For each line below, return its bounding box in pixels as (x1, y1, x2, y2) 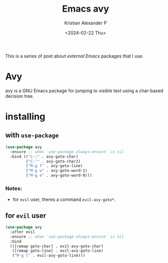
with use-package (5, 131, 59, 140)
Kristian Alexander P (64, 20, 107, 26)
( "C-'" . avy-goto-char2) (25, 159, 81, 164)
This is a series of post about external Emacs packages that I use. (5, 53, 144, 59)
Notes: (5, 185, 22, 192)
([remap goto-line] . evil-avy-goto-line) (12, 248, 103, 253)
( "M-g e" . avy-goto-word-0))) (25, 173, 93, 178)
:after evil (10, 229, 36, 235)
